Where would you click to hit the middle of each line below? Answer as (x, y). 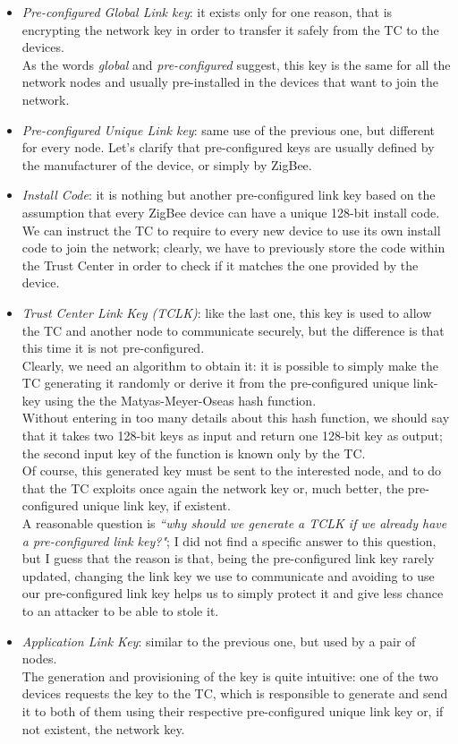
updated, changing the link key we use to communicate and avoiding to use (228, 575)
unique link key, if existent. (157, 505)
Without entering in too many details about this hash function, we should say (236, 418)
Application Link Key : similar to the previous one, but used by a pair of (219, 641)
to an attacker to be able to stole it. (120, 611)
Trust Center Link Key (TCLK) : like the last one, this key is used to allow (227, 312)
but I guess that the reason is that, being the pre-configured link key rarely (228, 558)
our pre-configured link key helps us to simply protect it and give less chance (233, 593)
